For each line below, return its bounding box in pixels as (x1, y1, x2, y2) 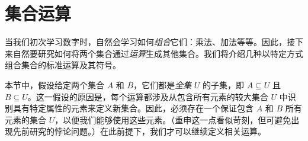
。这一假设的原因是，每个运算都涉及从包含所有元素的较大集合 (27, 90, 268, 102)
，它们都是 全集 (133, 78, 192, 91)
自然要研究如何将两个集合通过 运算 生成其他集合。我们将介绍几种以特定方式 (12, 47, 303, 59)
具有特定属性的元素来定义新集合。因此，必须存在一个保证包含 (12, 102, 254, 114)
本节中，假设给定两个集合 (5, 78, 104, 91)
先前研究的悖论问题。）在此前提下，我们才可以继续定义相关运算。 (12, 125, 266, 137)
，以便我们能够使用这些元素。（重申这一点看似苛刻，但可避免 (54, 113, 291, 126)
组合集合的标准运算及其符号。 (5, 59, 121, 71)
